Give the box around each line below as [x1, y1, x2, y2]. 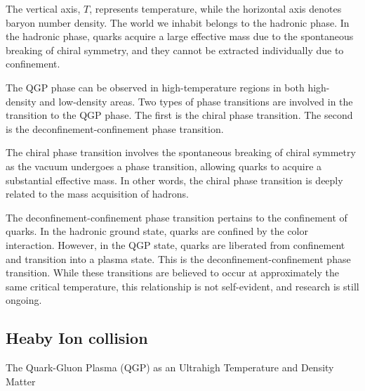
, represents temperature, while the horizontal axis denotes [89, 1, 342, 15]
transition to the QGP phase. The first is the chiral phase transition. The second [6, 108, 353, 122]
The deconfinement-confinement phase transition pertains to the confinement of [6, 210, 347, 224]
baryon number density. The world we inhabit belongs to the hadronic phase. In [6, 15, 350, 30]
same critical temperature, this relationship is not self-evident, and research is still [6, 278, 359, 293]
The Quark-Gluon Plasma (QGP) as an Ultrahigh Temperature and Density [6, 360, 334, 375]
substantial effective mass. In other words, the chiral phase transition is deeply [6, 172, 343, 187]
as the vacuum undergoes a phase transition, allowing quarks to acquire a [6, 158, 322, 173]
